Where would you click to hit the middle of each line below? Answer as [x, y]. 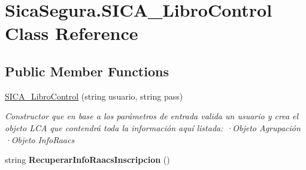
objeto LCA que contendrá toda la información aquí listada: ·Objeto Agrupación [153, 127]
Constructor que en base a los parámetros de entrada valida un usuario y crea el [152, 116]
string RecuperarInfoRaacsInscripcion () [87, 160]
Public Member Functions [87, 71]
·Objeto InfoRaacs [40, 139]
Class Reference [72, 33]
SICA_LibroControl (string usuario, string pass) [94, 96]
